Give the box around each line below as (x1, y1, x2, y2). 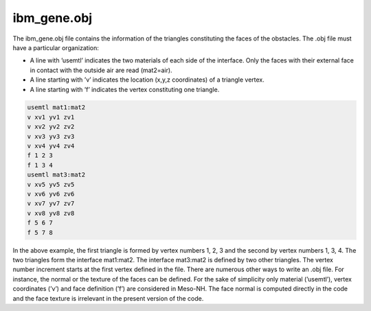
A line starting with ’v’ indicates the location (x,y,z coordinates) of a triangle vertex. (30, 76, 265, 84)
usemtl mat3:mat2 (27, 171, 86, 178)
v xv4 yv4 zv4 (27, 142, 75, 150)
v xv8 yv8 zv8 (27, 209, 75, 217)
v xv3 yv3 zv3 (27, 133, 75, 140)
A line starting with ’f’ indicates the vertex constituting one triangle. (30, 85, 220, 93)
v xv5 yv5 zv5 (27, 181, 75, 188)
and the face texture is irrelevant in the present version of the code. (12, 294, 204, 302)
